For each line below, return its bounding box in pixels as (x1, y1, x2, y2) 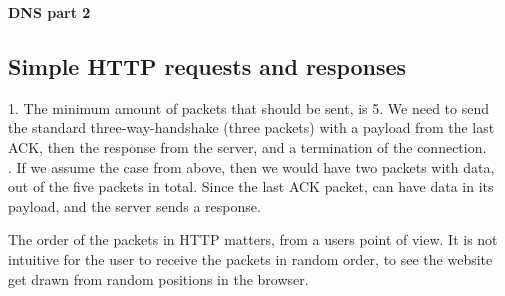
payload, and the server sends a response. (8, 195, 261, 216)
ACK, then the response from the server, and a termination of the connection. (8, 136, 487, 157)
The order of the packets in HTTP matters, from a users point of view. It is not (8, 229, 498, 250)
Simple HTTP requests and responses (8, 50, 407, 81)
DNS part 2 (8, 2, 91, 22)
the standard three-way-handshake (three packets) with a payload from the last (8, 117, 495, 138)
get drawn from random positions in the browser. (8, 268, 309, 289)
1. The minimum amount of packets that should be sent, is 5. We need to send (8, 97, 490, 118)
